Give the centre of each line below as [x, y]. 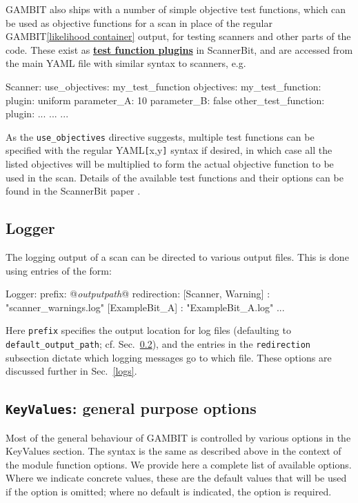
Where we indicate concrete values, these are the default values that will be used [176, 478]
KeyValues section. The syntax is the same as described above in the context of [173, 451]
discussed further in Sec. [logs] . [71, 371]
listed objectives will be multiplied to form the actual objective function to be [170, 164]
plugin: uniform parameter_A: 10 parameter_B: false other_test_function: [165, 100]
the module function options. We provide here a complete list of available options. [179, 464]
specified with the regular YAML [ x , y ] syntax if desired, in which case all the [169, 150]
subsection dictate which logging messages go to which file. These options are [169, 357]
